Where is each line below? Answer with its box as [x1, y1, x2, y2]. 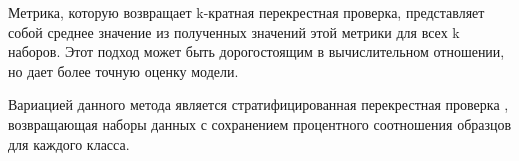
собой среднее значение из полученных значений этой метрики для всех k [8, 21, 460, 42]
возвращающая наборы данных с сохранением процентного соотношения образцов [8, 113, 512, 134]
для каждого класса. [8, 133, 130, 154]
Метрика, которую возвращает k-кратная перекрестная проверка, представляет [8, 2, 485, 22]
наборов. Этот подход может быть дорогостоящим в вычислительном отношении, [8, 41, 505, 62]
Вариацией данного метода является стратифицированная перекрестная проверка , [8, 94, 509, 115]
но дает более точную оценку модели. [8, 60, 239, 81]
